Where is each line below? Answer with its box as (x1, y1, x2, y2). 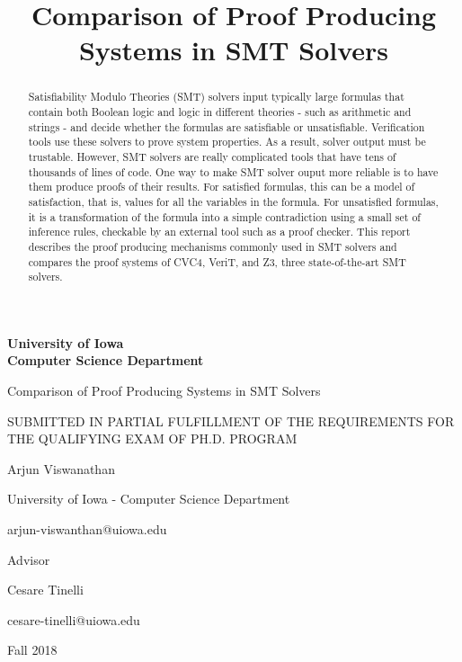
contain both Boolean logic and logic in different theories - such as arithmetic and (28, 104, 412, 120)
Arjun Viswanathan (7, 459, 115, 478)
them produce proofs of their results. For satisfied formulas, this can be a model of (28, 179, 415, 194)
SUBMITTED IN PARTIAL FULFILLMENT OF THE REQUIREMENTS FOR (7, 411, 455, 430)
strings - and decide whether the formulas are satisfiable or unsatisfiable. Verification (28, 119, 425, 134)
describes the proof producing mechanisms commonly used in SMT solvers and (28, 238, 397, 254)
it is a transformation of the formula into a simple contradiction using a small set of (28, 209, 421, 224)
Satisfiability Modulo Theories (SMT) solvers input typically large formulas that (28, 89, 404, 104)
